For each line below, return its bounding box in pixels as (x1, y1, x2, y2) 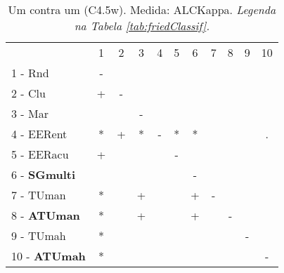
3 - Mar (11, 105, 49, 121)
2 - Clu (11, 85, 46, 101)
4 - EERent (11, 126, 67, 142)
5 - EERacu (11, 146, 69, 162)
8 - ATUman (11, 207, 80, 223)
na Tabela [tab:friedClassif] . (74, 18, 210, 34)
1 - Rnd (11, 65, 49, 81)
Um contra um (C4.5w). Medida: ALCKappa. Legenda (8, 1, 276, 18)
